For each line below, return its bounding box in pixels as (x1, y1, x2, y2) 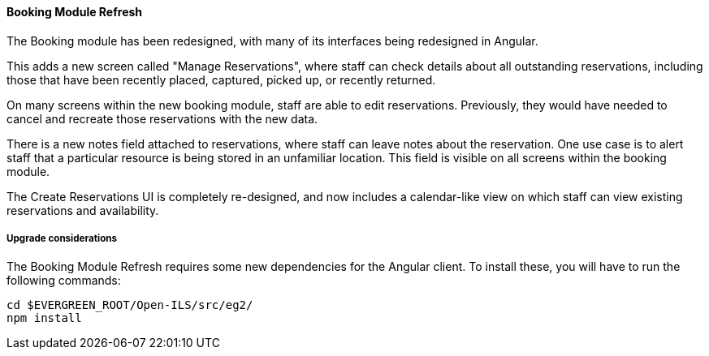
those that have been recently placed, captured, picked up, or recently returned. (6, 72, 436, 87)
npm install (6, 311, 82, 325)
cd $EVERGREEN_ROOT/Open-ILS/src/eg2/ (6, 298, 253, 312)
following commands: (6, 273, 121, 288)
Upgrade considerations (6, 233, 118, 244)
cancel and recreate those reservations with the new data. (6, 111, 318, 126)
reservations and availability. (6, 203, 159, 217)
